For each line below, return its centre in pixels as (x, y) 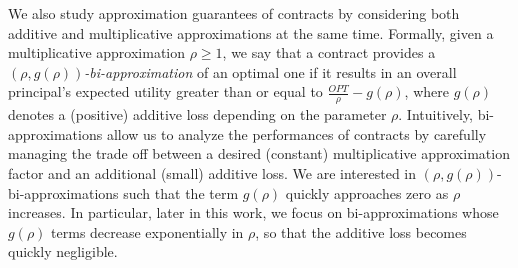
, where (426, 91)
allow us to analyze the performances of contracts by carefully (296, 133)
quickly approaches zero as (367, 192)
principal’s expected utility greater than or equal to (165, 91)
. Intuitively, (436, 114)
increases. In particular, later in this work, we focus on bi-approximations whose (253, 212)
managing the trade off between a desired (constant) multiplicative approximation (259, 153)
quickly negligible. (63, 251)
